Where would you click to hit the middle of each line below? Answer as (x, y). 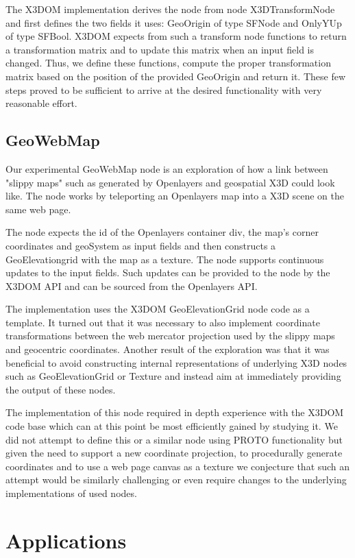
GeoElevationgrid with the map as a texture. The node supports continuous (165, 259)
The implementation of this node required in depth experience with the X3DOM (175, 412)
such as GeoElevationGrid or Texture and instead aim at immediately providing (173, 376)
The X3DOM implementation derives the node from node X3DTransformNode (170, 9)
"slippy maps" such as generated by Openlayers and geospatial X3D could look (170, 182)
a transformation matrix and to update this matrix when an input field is (160, 49)
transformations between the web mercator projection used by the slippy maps (170, 336)
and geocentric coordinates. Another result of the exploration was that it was (168, 349)
